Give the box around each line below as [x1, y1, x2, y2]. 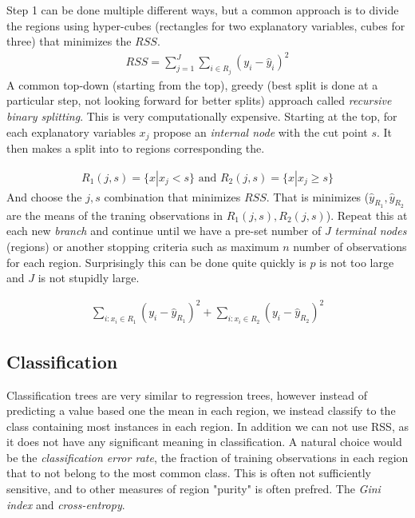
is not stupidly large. [38, 269, 140, 286]
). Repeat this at [326, 206, 408, 223]
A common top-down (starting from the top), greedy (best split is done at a [6, 76, 378, 93]
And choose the [6, 188, 82, 205]
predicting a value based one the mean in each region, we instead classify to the [6, 402, 396, 419]
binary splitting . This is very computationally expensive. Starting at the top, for [6, 107, 397, 124]
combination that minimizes [104, 188, 241, 205]
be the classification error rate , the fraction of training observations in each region [6, 448, 409, 465]
